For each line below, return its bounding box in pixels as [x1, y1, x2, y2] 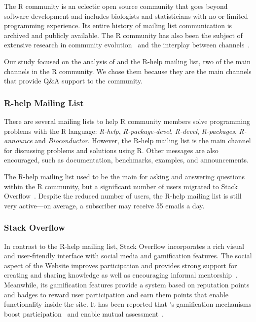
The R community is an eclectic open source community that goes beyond [4, 1, 228, 11]
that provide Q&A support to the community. [4, 76, 143, 86]
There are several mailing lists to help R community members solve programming [4, 116, 250, 126]
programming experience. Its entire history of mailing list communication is [4, 20, 232, 31]
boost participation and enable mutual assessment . [4, 308, 164, 319]
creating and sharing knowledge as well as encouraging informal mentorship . [4, 270, 238, 280]
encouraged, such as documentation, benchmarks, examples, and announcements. [4, 155, 249, 165]
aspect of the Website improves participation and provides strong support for [4, 260, 237, 270]
